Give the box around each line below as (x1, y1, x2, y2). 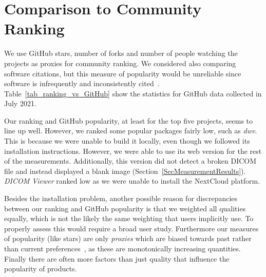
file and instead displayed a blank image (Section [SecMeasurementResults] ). (4, 165, 246, 176)
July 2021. (4, 98, 36, 109)
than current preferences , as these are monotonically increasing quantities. (4, 243, 241, 253)
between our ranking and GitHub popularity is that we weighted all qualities (4, 203, 246, 213)
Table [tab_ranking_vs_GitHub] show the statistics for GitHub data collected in (4, 88, 262, 98)
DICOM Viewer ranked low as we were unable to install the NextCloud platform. (4, 175, 260, 186)
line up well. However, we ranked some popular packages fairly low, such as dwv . (4, 125, 257, 136)
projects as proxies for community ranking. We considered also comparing (4, 57, 236, 68)
